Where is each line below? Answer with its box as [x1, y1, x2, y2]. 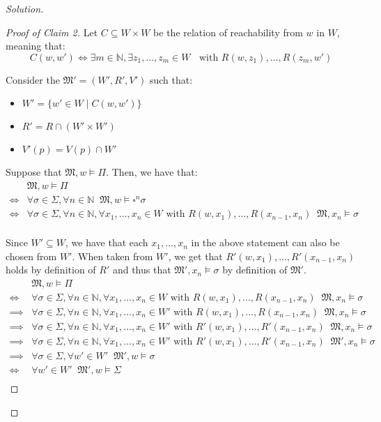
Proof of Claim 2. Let [6, 24, 98, 39]
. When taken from [72, 248, 153, 263]
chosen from [6, 248, 57, 263]
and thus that [112, 262, 171, 277]
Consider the [6, 72, 60, 86]
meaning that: [6, 38, 65, 53]
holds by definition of [6, 262, 96, 277]
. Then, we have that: [106, 165, 198, 179]
